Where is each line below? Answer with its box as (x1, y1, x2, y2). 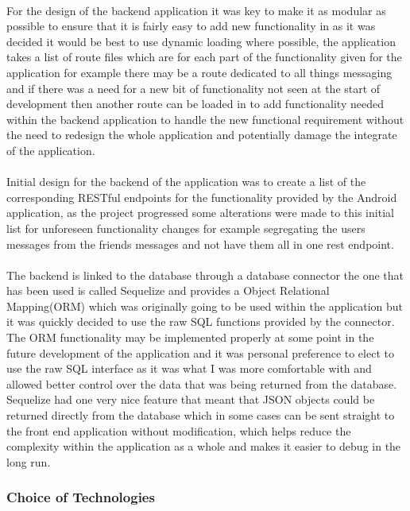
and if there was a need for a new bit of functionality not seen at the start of (6, 79, 381, 96)
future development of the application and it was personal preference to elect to (6, 344, 394, 361)
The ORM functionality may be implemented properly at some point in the (6, 329, 374, 346)
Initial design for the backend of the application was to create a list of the (6, 173, 366, 190)
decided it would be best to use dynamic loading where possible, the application (6, 33, 396, 49)
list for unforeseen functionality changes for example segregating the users (6, 219, 366, 236)
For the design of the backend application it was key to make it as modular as (6, 2, 386, 18)
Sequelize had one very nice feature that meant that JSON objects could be (6, 391, 375, 408)
